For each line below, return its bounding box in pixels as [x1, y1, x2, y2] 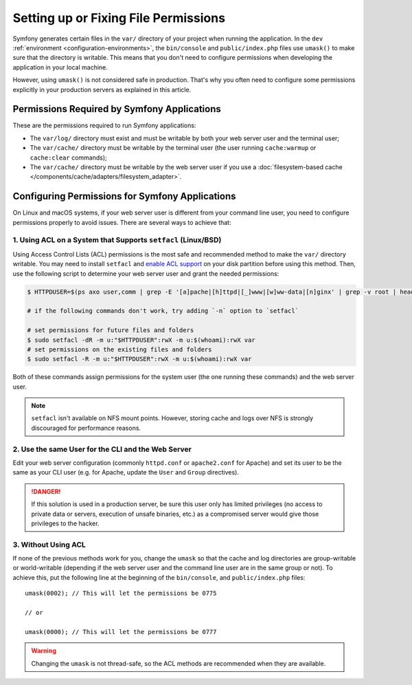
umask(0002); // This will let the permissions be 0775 [25, 589, 217, 598]
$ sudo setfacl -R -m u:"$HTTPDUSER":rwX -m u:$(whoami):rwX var [27, 355, 252, 363]
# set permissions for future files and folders [27, 327, 194, 334]
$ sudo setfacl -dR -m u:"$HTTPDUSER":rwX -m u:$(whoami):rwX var [27, 336, 255, 344]
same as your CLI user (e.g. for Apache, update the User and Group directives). [12, 468, 240, 477]
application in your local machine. [12, 63, 108, 72]
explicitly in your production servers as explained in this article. [12, 85, 192, 94]
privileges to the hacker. [31, 519, 100, 528]
